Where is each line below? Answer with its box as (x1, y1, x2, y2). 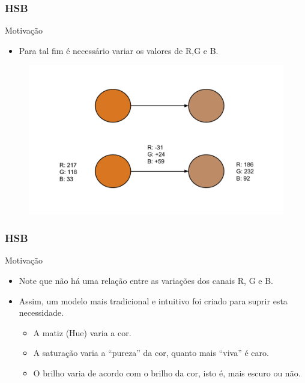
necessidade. (19, 306, 64, 319)
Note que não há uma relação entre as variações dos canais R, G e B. (19, 274, 273, 287)
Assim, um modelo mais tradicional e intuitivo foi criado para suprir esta (19, 294, 288, 307)
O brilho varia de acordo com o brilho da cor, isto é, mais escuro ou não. (33, 367, 301, 379)
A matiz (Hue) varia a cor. (33, 326, 131, 339)
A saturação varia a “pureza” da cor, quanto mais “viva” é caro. (33, 346, 269, 359)
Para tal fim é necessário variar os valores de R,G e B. (19, 44, 219, 56)
